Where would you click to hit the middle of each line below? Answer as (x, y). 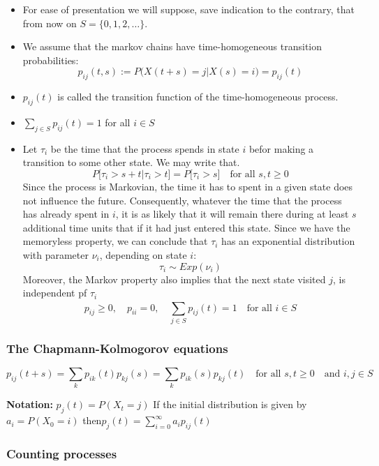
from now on (50, 23)
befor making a (281, 148)
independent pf (55, 293)
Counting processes (62, 453)
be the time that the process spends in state (145, 148)
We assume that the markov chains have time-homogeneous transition (172, 46)
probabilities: (51, 60)
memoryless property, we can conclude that (115, 241)
